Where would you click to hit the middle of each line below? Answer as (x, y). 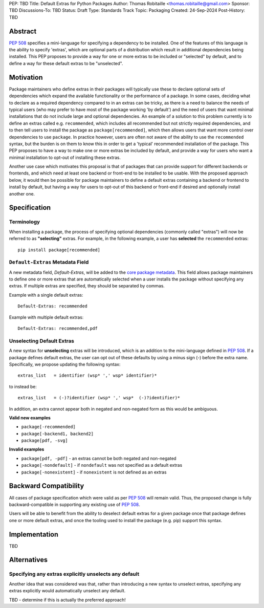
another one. (22, 194)
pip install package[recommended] (59, 250)
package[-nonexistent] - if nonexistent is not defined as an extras (94, 472)
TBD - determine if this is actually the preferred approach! (67, 600)
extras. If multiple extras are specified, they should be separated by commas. (87, 286)
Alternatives (28, 560)
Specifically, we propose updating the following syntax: (65, 364)
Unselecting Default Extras (42, 341)
